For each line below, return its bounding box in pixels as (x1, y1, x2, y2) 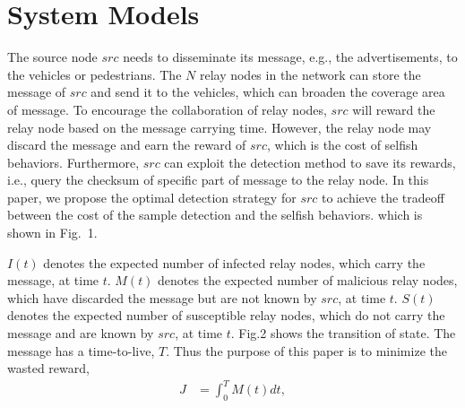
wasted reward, (7, 359, 90, 378)
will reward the (352, 100, 435, 118)
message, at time (7, 271, 99, 290)
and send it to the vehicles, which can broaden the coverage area (90, 82, 445, 101)
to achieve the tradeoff (322, 187, 444, 206)
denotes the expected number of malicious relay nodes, (158, 271, 458, 290)
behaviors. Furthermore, (7, 152, 140, 171)
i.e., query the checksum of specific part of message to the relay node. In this (7, 170, 429, 189)
